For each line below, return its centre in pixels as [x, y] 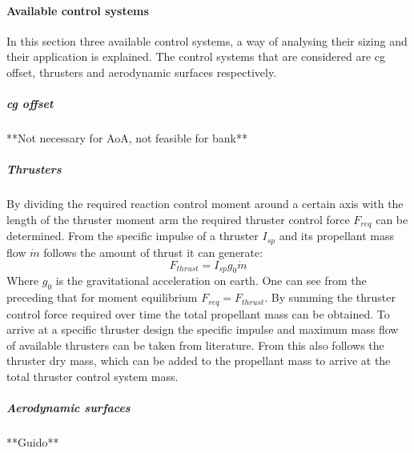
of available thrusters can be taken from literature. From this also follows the [195, 345]
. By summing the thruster [330, 297]
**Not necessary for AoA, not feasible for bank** [127, 138]
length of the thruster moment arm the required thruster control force [178, 219]
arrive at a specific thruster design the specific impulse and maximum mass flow [203, 329]
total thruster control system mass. [92, 377]
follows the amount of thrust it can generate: [153, 252]
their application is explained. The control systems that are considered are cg [196, 56]
